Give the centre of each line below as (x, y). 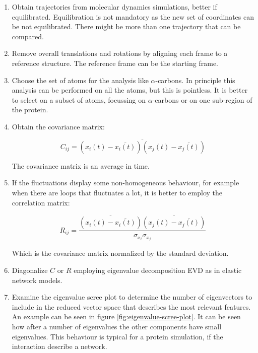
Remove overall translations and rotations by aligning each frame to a (120, 53)
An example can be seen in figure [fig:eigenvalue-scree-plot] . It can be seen (126, 316)
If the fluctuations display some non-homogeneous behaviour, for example (125, 183)
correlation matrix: (41, 202)
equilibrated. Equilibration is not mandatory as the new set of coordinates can (133, 16)
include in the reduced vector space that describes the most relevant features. (131, 306)
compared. (28, 36)
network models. (37, 280)
